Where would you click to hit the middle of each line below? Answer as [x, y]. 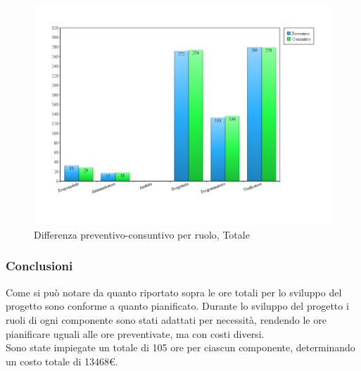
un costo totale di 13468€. [62, 361]
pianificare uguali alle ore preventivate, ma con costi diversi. [135, 333]
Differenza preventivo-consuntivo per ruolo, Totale [142, 234]
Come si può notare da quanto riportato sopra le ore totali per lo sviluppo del [174, 292]
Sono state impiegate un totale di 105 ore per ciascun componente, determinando [180, 347]
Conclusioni [39, 266]
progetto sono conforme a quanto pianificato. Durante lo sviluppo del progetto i [177, 306]
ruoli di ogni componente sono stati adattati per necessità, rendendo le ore [166, 319]
